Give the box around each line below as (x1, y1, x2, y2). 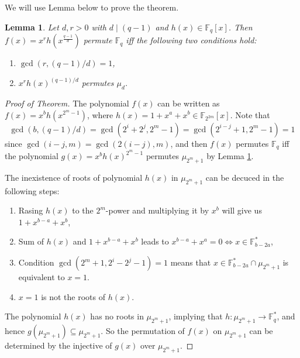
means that (170, 256, 211, 268)
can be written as (157, 97, 220, 109)
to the (72, 204, 94, 216)
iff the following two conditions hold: (126, 34, 257, 46)
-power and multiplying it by (105, 204, 209, 216)
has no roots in (90, 310, 144, 322)
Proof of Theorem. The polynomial (5, 97, 129, 109)
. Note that (230, 108, 270, 121)
